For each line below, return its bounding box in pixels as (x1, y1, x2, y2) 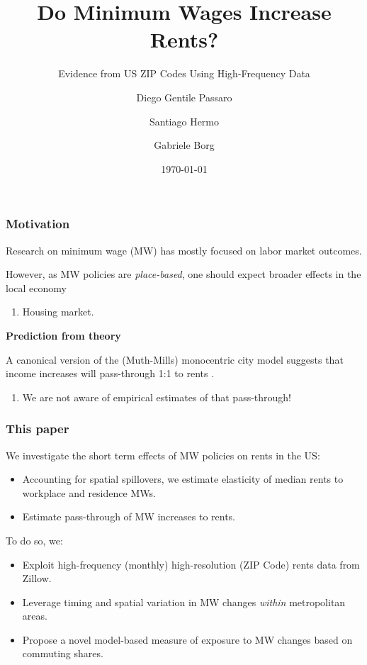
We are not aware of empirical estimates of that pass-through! (22, 389, 292, 404)
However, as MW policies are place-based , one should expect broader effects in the (6, 267, 361, 281)
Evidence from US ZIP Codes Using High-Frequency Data (58, 66, 310, 81)
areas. (22, 608, 47, 623)
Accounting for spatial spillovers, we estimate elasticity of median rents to (22, 471, 344, 486)
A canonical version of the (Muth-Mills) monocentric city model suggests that (6, 352, 344, 367)
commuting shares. (22, 646, 103, 661)
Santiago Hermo (149, 113, 220, 128)
